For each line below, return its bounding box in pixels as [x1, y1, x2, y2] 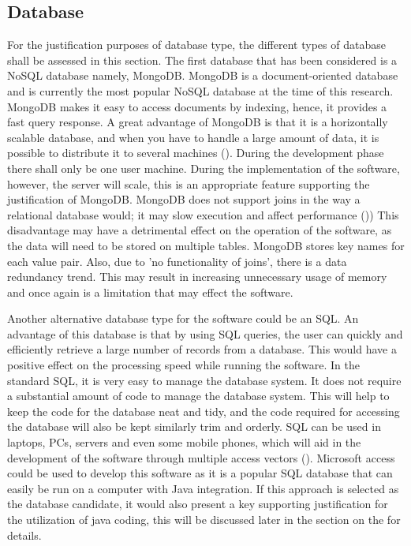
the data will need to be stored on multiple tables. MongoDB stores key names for [7, 237, 405, 253]
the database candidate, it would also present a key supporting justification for [7, 496, 388, 512]
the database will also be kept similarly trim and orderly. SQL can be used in [7, 418, 381, 435]
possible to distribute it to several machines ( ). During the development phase [7, 144, 384, 161]
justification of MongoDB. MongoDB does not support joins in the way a [7, 191, 361, 208]
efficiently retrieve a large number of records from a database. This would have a [7, 341, 397, 357]
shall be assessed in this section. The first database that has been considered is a [7, 51, 398, 68]
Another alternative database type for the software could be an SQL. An [7, 310, 359, 327]
